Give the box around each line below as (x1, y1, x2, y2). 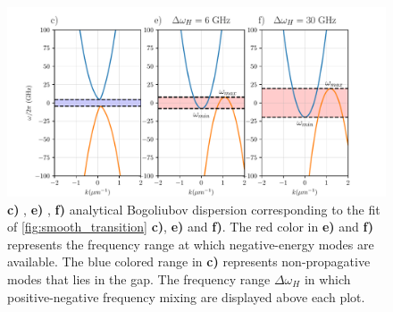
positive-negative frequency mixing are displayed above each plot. (7, 287, 365, 306)
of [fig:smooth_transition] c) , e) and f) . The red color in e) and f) (7, 217, 374, 236)
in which (304, 269, 351, 288)
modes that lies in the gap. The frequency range (7, 269, 271, 288)
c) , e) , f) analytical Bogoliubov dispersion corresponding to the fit (7, 199, 380, 218)
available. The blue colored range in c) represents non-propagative (7, 252, 371, 271)
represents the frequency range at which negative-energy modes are (7, 234, 374, 253)
